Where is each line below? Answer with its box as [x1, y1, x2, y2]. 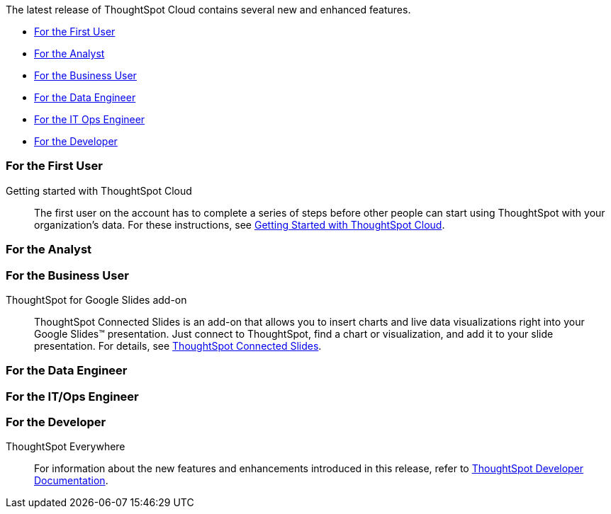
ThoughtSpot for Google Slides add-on [6, 293, 187, 306]
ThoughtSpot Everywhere [6, 440, 125, 453]
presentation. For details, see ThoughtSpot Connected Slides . [34, 339, 322, 352]
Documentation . [34, 474, 108, 487]
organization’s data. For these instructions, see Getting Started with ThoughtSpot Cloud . [34, 218, 445, 231]
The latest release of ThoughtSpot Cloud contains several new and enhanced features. [6, 4, 411, 16]
